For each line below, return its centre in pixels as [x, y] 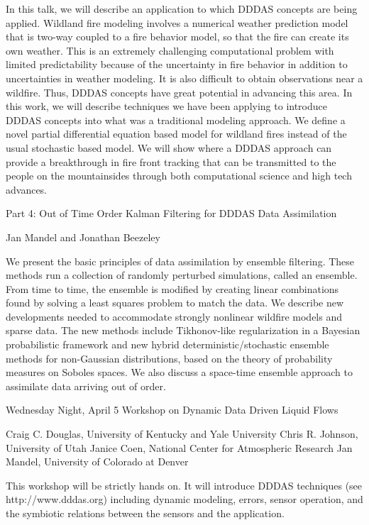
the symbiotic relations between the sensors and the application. [145, 513]
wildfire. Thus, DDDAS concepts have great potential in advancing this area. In [179, 92]
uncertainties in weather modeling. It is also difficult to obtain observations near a [184, 78]
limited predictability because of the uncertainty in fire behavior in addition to [177, 64]
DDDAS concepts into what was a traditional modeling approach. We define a [176, 120]
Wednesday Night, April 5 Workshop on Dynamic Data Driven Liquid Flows [172, 410]
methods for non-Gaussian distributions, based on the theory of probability [169, 358]
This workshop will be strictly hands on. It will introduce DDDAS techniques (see [184, 485]
